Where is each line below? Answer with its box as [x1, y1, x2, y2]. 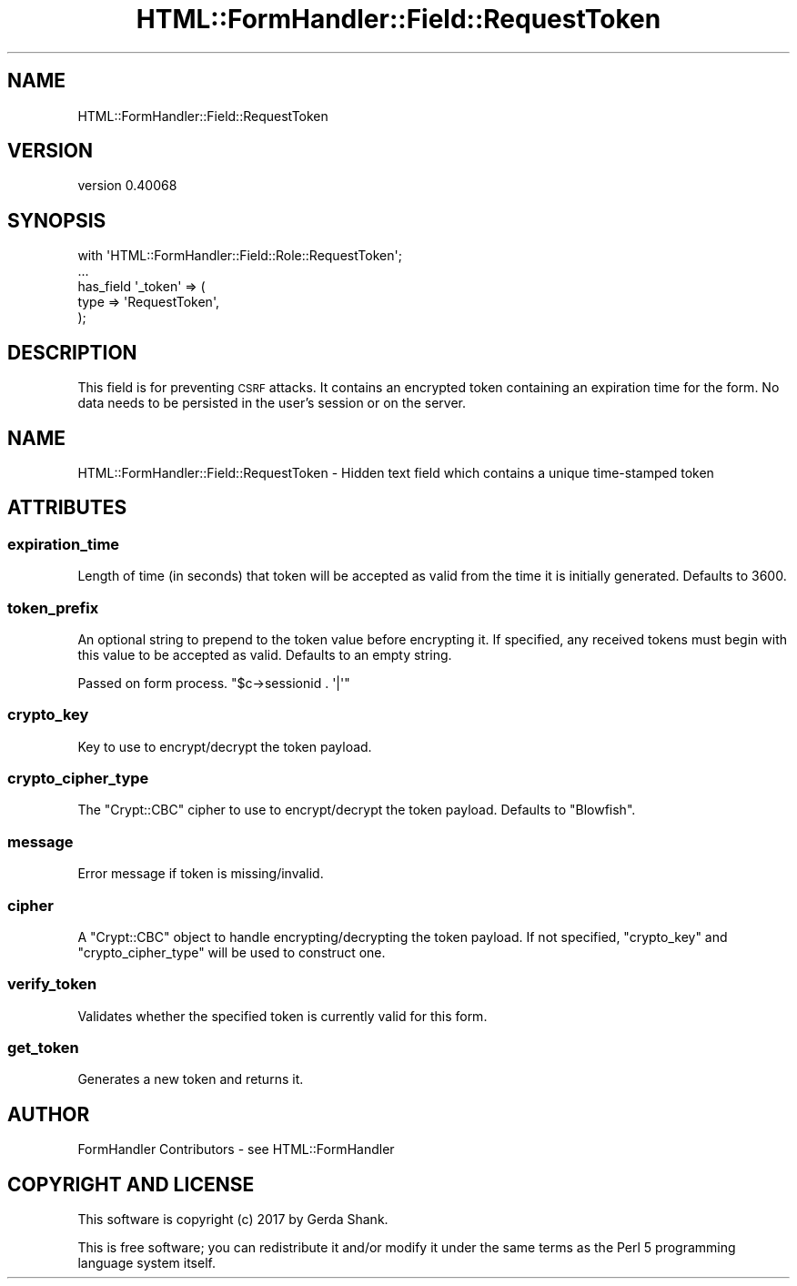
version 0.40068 [77, 177, 177, 194]
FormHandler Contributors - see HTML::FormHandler [77, 1141, 395, 1158]
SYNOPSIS [7, 208, 106, 232]
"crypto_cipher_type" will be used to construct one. [77, 944, 386, 960]
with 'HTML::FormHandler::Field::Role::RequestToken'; [77, 248, 402, 264]
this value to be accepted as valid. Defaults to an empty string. [77, 646, 452, 663]
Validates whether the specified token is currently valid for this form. [77, 1008, 488, 1024]
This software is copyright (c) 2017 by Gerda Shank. [77, 1211, 388, 1228]
